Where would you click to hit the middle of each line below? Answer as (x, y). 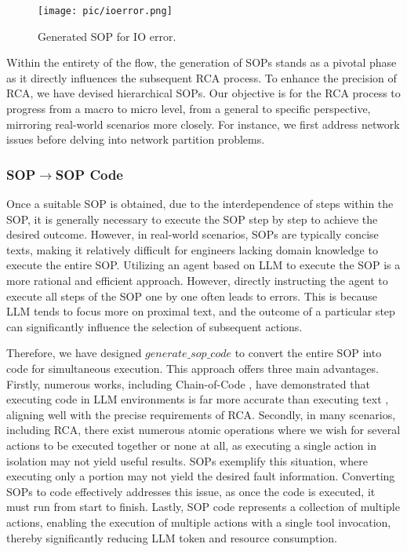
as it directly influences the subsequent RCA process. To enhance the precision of (202, 77)
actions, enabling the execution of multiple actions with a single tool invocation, (199, 522)
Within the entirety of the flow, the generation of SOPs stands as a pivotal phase (202, 62)
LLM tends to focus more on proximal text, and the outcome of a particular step (201, 311)
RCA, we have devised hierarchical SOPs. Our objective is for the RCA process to (203, 93)
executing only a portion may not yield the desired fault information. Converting (201, 476)
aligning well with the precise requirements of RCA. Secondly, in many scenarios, (201, 414)
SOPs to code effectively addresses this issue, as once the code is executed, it (191, 491)
